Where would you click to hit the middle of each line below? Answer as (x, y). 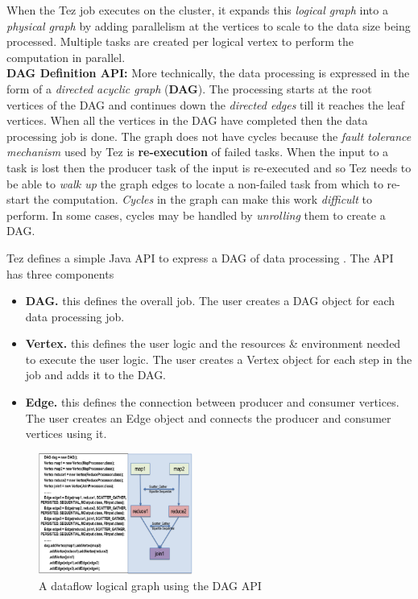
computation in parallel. (66, 57)
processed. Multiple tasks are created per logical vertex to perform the (180, 41)
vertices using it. (66, 434)
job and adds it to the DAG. (96, 375)
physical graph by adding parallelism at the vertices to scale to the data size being (209, 25)
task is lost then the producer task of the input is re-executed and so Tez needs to (209, 167)
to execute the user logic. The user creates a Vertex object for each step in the (219, 359)
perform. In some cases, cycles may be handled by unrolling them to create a (196, 215)
